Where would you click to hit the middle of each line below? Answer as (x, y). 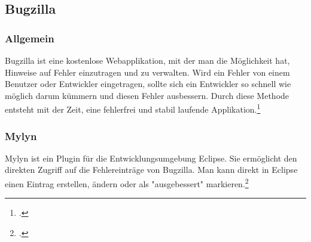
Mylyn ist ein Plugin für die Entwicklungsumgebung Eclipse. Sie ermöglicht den (151, 158)
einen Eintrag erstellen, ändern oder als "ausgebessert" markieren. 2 (127, 183)
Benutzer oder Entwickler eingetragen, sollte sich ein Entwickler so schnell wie (148, 84)
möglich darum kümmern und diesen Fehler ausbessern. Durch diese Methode (147, 95)
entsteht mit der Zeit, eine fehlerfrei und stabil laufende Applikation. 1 (133, 108)
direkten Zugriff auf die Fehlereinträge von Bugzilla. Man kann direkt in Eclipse (151, 170)
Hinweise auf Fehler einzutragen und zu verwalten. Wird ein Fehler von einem (147, 72)
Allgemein (30, 38)
